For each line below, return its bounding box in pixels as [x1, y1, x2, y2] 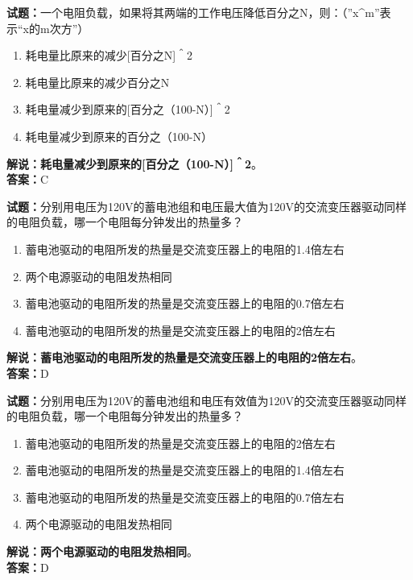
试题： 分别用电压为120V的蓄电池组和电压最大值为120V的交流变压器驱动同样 [6, 197, 407, 214]
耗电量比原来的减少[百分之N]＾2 [25, 47, 193, 64]
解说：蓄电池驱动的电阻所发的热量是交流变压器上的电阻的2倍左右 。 [6, 349, 363, 366]
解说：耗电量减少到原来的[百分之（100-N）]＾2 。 [6, 155, 263, 172]
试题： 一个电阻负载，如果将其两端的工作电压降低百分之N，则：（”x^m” [6, 4, 380, 20]
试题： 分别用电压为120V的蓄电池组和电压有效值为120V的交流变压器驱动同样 [6, 391, 407, 408]
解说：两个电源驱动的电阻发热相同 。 [6, 543, 198, 560]
